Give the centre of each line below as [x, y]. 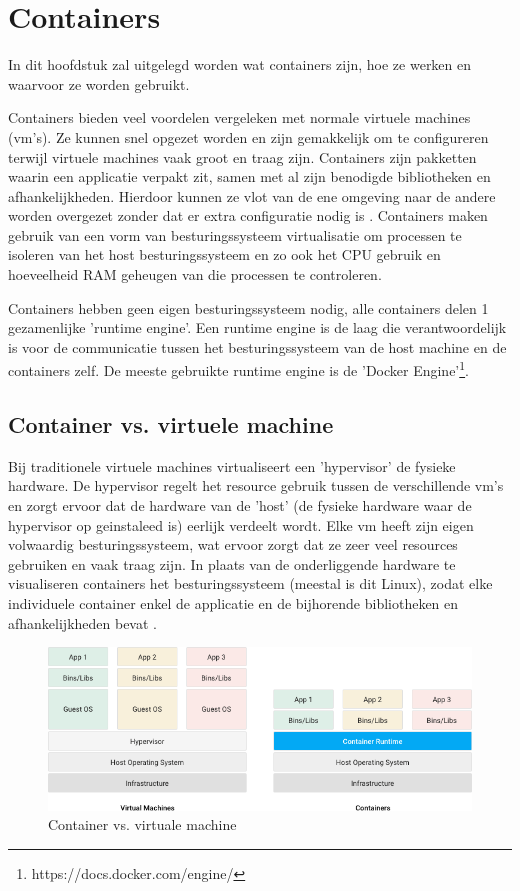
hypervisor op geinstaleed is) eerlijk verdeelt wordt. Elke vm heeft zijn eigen [241, 524]
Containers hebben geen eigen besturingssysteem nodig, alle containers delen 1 [248, 307]
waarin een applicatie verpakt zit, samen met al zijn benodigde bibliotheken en [249, 176]
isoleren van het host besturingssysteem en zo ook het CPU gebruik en [224, 254]
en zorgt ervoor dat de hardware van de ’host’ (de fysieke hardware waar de [240, 505]
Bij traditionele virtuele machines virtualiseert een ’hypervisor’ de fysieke [232, 465]
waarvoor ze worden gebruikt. [99, 83]
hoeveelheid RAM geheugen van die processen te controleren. [195, 274]
